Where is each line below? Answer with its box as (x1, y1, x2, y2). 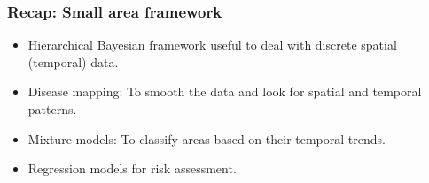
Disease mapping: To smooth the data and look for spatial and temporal (27, 82, 422, 101)
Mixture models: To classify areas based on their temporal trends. (27, 129, 386, 148)
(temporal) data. (27, 52, 119, 71)
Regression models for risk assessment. (27, 159, 237, 178)
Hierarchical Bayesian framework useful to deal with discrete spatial (27, 35, 397, 54)
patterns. (27, 100, 77, 118)
